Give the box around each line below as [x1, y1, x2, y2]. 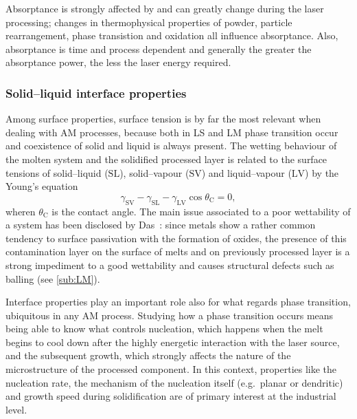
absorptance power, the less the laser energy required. [5, 55, 231, 69]
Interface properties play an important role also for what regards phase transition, [5, 294, 351, 309]
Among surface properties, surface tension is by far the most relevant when [5, 111, 321, 126]
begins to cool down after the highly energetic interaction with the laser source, [5, 334, 340, 349]
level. [5, 402, 27, 416]
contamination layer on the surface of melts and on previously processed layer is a [5, 244, 350, 259]
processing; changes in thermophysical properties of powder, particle [5, 14, 292, 29]
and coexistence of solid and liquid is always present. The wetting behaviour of [5, 138, 337, 153]
